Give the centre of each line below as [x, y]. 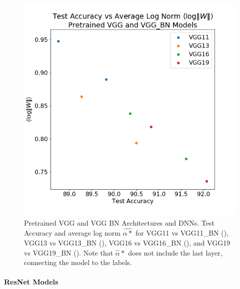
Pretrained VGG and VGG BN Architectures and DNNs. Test [119, 222]
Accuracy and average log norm [72, 233]
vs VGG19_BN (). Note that [69, 252]
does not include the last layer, [175, 252]
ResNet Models [31, 282]
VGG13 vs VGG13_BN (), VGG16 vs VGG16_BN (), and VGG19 [127, 243]
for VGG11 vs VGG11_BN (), [182, 233]
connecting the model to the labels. [78, 262]
